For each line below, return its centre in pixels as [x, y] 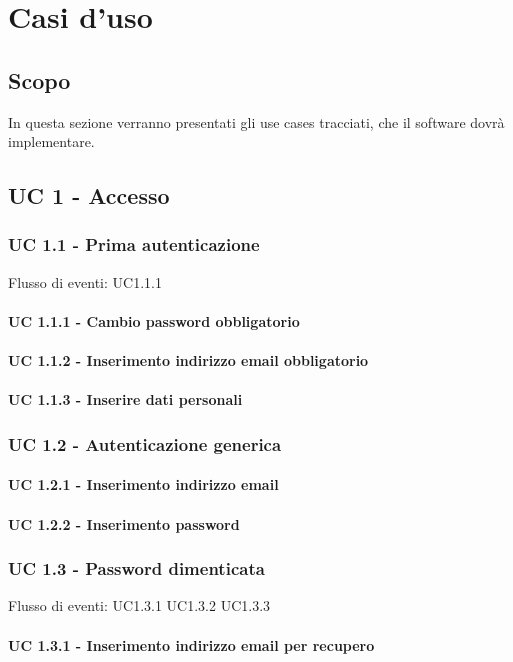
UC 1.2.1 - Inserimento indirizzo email [143, 484]
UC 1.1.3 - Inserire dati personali [125, 399]
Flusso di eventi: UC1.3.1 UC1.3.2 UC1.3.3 [139, 605]
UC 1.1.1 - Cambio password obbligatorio [154, 320]
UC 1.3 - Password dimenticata [136, 568]
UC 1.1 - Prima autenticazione [134, 244]
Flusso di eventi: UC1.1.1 [85, 281]
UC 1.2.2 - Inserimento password [124, 523]
